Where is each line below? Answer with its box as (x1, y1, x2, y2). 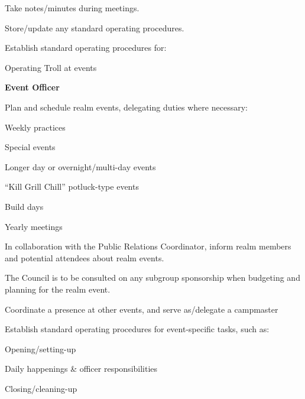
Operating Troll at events (5, 61, 97, 73)
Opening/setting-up (5, 342, 76, 355)
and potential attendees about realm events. (5, 251, 164, 264)
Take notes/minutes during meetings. (5, 2, 139, 14)
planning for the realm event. (5, 283, 111, 295)
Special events (5, 141, 56, 153)
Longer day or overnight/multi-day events (5, 160, 156, 173)
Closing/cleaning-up (5, 382, 77, 394)
